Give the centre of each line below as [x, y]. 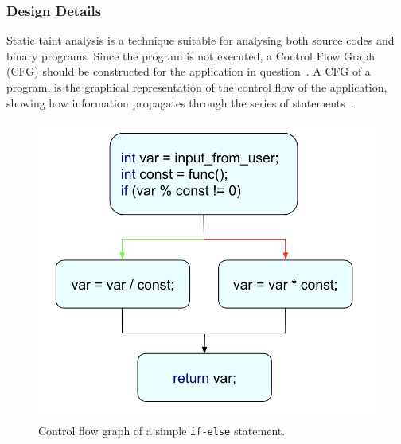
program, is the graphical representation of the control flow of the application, [197, 87]
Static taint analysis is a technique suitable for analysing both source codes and [200, 40]
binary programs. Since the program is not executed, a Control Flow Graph [191, 55]
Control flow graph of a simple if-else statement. [162, 431]
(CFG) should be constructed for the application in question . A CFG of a [189, 71]
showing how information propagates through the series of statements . [180, 102]
